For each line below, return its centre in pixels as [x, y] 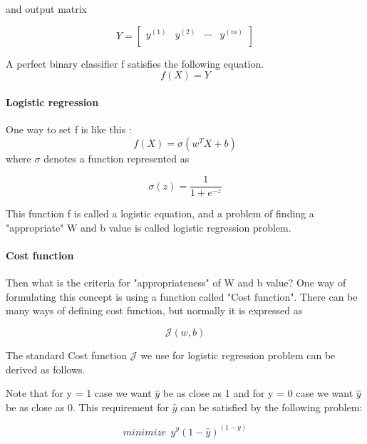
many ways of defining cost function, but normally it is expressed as [154, 310]
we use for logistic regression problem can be [238, 355]
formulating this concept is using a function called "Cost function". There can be [182, 296]
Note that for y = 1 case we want [79, 393]
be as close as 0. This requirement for [88, 407]
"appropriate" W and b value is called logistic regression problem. [149, 227]
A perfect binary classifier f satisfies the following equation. [135, 63]
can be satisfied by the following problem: [272, 407]
